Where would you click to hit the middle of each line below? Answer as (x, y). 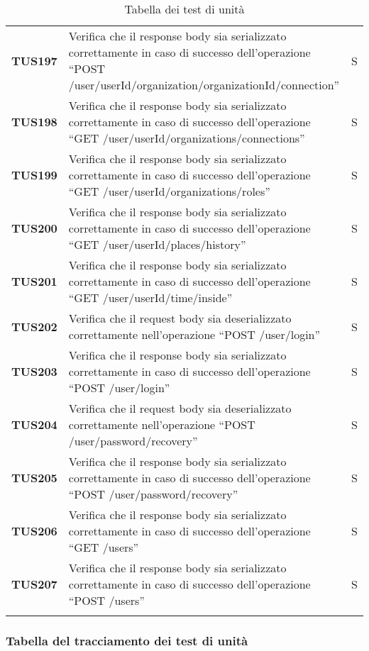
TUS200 (34, 228)
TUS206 (34, 531)
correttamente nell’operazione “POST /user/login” (194, 334)
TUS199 (34, 175)
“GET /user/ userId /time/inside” (150, 297)
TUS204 (34, 424)
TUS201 (34, 281)
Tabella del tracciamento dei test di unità (127, 640)
